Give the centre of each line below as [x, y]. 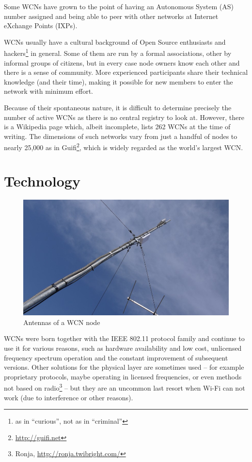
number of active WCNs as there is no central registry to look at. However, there [124, 117]
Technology [42, 180]
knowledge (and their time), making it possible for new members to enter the [118, 81]
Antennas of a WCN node [62, 322]
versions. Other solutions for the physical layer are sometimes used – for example [124, 367]
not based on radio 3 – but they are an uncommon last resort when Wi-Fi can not [125, 387]
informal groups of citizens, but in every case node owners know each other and [122, 62]
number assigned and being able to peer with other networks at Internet [111, 16]
